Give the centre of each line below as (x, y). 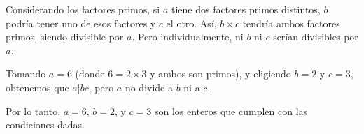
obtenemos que (37, 87)
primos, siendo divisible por (65, 37)
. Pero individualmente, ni (188, 37)
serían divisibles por (316, 37)
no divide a (149, 87)
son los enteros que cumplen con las (231, 111)
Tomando (26, 74)
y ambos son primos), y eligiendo (220, 74)
